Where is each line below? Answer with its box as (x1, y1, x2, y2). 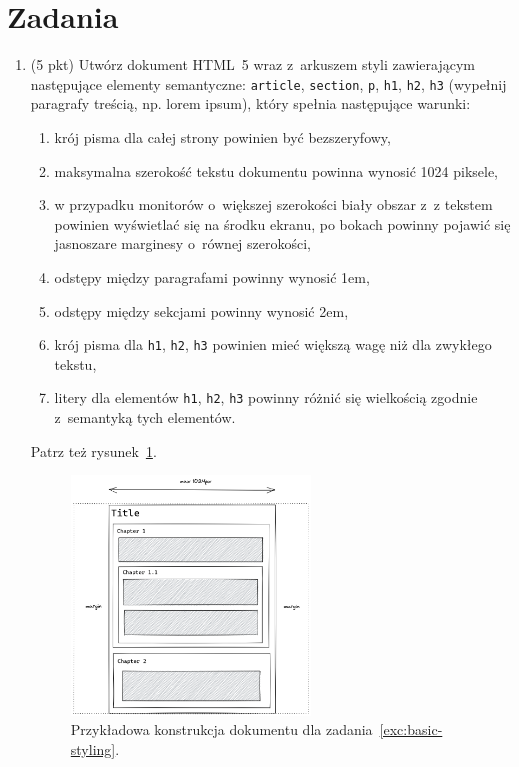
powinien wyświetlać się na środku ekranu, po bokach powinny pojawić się (54, 213, 511, 234)
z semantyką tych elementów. (54, 407, 236, 428)
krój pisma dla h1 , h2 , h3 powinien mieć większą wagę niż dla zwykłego (54, 334, 492, 355)
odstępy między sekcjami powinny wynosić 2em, (54, 300, 349, 321)
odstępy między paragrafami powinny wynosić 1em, (54, 266, 370, 287)
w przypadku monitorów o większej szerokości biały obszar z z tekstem (54, 194, 493, 215)
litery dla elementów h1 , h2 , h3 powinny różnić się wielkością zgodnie (54, 387, 478, 408)
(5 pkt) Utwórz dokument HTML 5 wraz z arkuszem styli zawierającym (30, 54, 475, 75)
